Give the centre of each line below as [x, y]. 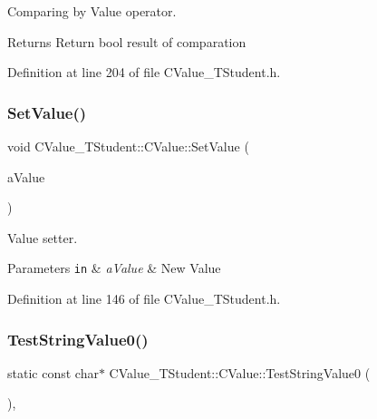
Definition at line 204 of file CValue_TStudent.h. [144, 72]
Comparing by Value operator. [92, 11]
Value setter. [43, 237]
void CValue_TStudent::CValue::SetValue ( [128, 146]
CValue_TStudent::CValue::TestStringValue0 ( [240, 372]
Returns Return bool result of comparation [127, 41]
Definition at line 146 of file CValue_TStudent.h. [144, 299]
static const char [53, 372]
